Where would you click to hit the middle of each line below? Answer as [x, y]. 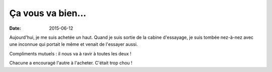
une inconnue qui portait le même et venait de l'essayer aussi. [74, 44]
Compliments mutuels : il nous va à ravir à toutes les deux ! [71, 53]
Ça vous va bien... [48, 13]
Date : [15, 28]
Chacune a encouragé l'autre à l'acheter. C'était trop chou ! [71, 63]
